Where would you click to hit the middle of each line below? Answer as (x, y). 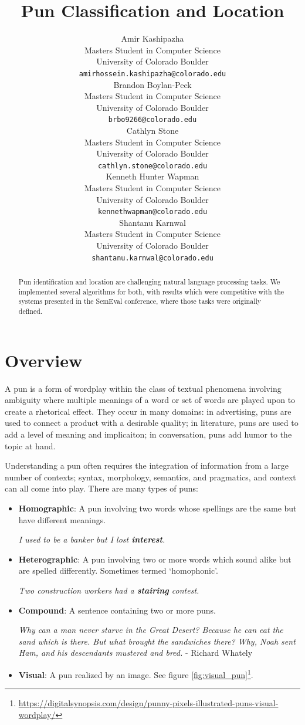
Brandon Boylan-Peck (152, 84)
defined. (30, 311)
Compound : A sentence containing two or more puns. (117, 610)
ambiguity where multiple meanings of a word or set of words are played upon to (150, 400)
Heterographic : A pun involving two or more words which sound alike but (155, 559)
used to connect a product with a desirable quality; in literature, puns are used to (152, 423)
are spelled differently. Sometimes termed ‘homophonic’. (118, 570)
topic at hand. (30, 445)
